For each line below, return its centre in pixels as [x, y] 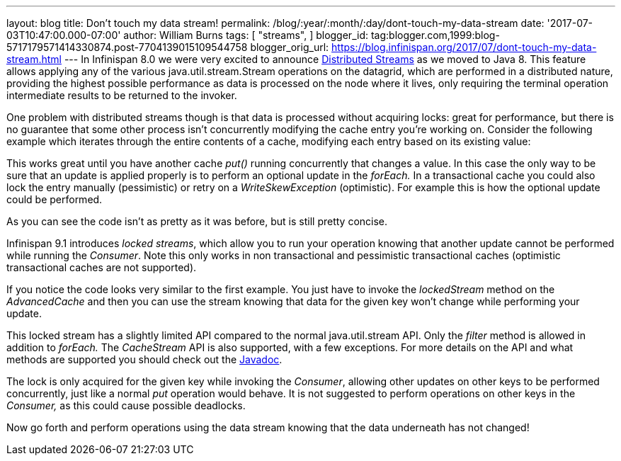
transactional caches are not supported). [102, 267]
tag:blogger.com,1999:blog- [435, 35]
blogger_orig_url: [290, 47]
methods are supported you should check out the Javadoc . [144, 359]
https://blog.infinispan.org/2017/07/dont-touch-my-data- [464, 47]
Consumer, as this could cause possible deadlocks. [126, 405]
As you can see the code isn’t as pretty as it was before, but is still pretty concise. [197, 221]
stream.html [34, 59]
